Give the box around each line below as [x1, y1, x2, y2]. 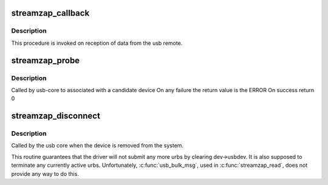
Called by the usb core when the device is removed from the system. [11, 142, 184, 149]
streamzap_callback [11, 8, 90, 18]
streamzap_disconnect [11, 111, 100, 121]
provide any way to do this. [11, 170, 79, 177]
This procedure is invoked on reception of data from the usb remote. [11, 39, 183, 47]
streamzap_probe [11, 55, 80, 66]
